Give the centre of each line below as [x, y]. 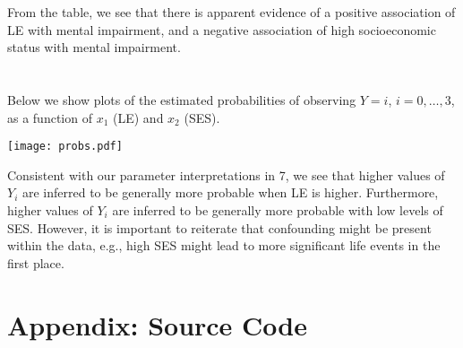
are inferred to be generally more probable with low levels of [278, 210]
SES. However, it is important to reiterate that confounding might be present [219, 227]
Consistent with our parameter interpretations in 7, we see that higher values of [226, 174]
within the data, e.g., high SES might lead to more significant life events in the [224, 245]
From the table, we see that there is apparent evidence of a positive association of [231, 12]
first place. [36, 262]
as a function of [50, 117]
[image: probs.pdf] [65, 147]
